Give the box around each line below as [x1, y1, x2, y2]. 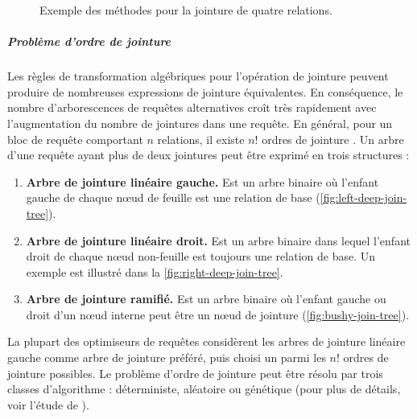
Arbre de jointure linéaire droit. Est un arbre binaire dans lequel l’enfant [26, 232, 411, 249]
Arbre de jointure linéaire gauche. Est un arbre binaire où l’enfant [26, 173, 379, 190]
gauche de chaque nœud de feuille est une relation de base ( [26, 189, 320, 206]
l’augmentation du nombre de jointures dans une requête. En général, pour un [7, 114, 393, 131]
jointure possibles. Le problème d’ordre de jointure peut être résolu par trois [7, 364, 383, 381]
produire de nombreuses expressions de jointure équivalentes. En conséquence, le [7, 83, 403, 100]
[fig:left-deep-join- [320, 189, 407, 206]
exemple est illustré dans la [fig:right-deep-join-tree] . [26, 263, 283, 280]
